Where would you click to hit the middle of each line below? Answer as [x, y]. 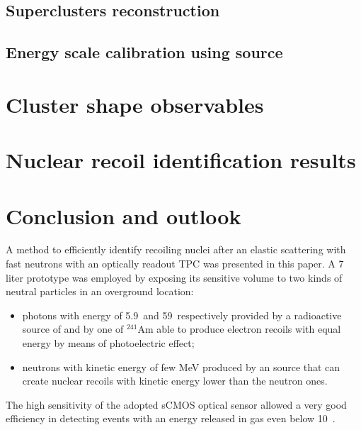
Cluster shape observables [135, 104]
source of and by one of [73, 329]
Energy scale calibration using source [144, 52]
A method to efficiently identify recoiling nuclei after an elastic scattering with [176, 249]
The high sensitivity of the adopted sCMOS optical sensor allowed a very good [176, 404]
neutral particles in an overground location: [100, 291]
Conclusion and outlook [124, 215]
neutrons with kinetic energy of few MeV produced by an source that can [181, 366]
